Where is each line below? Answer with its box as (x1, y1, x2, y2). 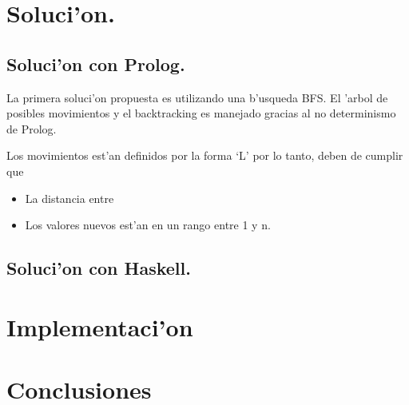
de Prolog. (6, 120, 57, 137)
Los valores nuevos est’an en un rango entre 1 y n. (25, 216, 271, 233)
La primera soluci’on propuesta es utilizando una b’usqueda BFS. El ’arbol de (6, 89, 388, 105)
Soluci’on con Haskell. (6, 256, 191, 280)
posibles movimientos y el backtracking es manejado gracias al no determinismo (6, 105, 396, 121)
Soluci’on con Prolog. (6, 51, 185, 76)
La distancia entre (25, 189, 114, 206)
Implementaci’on (6, 310, 193, 343)
